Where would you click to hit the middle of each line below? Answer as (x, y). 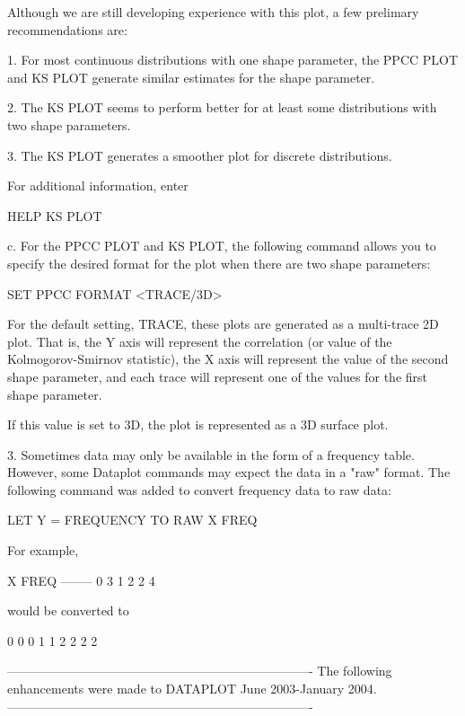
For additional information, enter (98, 186)
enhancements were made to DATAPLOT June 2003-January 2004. (192, 689)
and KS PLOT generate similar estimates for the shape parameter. (191, 77)
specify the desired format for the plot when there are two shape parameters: (219, 263)
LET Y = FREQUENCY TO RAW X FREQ (132, 520)
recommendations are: (67, 29)
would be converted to (68, 610)
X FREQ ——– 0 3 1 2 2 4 (81, 580)
